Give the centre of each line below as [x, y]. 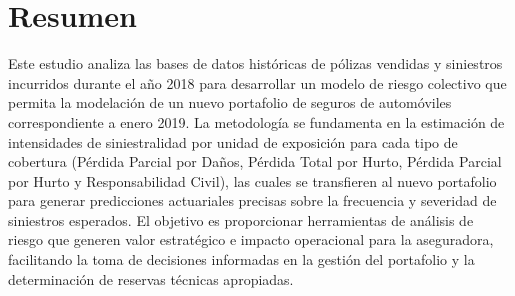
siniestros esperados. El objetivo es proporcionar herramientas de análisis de [241, 219]
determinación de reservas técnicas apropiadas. [151, 278]
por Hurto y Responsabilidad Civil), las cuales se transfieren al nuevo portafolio [252, 180]
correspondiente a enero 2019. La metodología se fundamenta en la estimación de [256, 121]
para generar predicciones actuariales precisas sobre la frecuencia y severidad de [252, 200]
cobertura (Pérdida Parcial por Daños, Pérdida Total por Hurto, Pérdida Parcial [255, 161]
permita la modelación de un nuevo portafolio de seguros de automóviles [230, 102]
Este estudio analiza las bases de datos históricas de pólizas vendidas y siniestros [255, 63]
